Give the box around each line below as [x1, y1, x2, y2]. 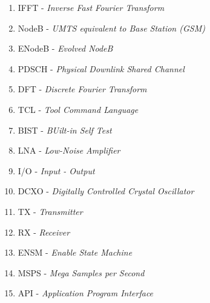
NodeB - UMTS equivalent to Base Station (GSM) [18, 21, 205, 34]
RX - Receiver [18, 225, 70, 238]
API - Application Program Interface [18, 287, 154, 299]
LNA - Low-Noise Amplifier [18, 144, 120, 157]
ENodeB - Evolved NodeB [18, 42, 113, 55]
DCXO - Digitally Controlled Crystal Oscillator [18, 185, 194, 197]
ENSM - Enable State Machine [18, 246, 133, 259]
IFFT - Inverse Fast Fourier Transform [18, 1, 165, 13]
